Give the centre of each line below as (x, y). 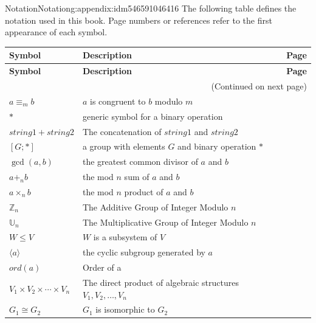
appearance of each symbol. (56, 32)
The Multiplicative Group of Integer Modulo (165, 222)
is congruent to (118, 101)
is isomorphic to (125, 309)
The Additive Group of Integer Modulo (155, 207)
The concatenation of (122, 131)
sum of (137, 177)
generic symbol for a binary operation (153, 116)
